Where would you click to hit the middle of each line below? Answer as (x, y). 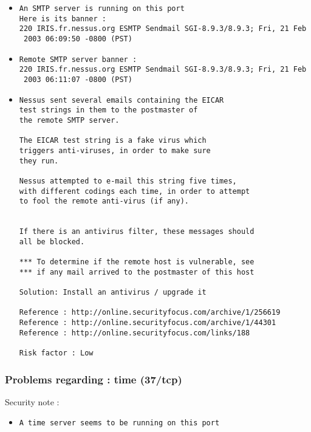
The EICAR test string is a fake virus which (113, 141)
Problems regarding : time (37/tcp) (94, 379)
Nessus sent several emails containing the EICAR (121, 100)
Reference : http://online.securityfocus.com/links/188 (135, 333)
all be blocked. (52, 242)
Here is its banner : (63, 19)
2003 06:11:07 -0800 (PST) (78, 79)
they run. (39, 161)
